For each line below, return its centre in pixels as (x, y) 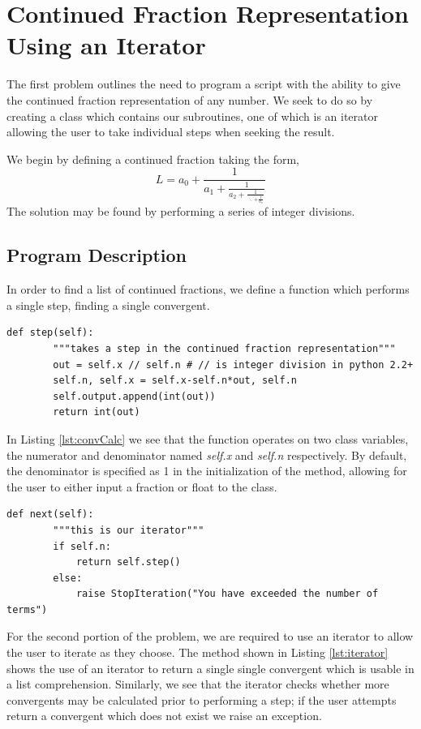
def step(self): (50, 333)
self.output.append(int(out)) (134, 396)
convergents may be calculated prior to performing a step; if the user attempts (202, 699)
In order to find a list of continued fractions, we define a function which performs (208, 289)
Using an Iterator (106, 45)
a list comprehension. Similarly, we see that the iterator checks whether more (198, 684)
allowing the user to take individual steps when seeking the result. (171, 132)
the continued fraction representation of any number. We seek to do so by (190, 99)
